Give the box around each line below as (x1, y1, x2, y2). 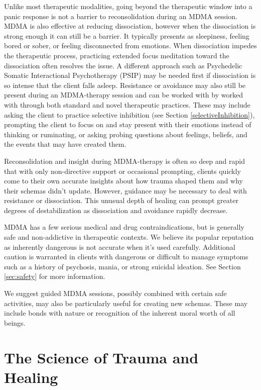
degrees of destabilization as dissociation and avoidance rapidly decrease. (4, 205, 228, 215)
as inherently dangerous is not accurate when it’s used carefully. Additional (4, 241, 235, 252)
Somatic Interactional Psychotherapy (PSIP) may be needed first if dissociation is (4, 70, 256, 80)
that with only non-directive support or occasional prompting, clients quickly (4, 165, 241, 176)
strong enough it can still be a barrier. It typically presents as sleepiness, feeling (4, 30, 249, 41)
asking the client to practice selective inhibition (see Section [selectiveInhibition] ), (4, 109, 255, 120)
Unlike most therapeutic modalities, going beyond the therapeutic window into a (4, 1, 252, 11)
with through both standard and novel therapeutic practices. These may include (4, 99, 250, 110)
